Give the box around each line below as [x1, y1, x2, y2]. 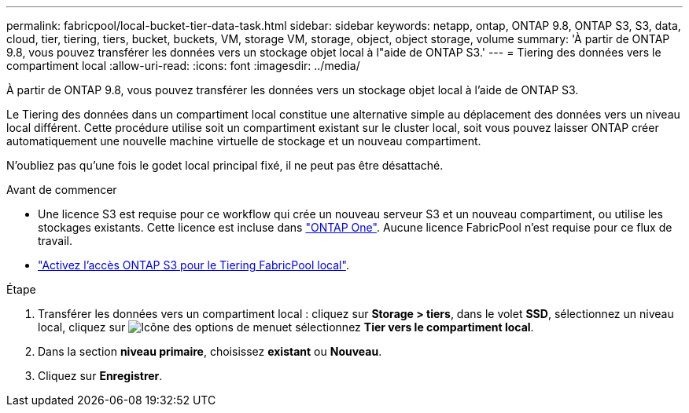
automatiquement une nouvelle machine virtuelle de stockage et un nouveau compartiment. [6, 134, 481, 148]
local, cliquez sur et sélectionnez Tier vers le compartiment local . [38, 320, 534, 334]
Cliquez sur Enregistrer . [38, 369, 163, 382]
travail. [38, 234, 72, 247]
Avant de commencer [6, 183, 117, 196]
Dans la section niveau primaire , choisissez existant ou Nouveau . [38, 345, 382, 358]
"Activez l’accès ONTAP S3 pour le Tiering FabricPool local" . [38, 258, 349, 272]
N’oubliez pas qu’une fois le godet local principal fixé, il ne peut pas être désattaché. [6, 159, 444, 172]
